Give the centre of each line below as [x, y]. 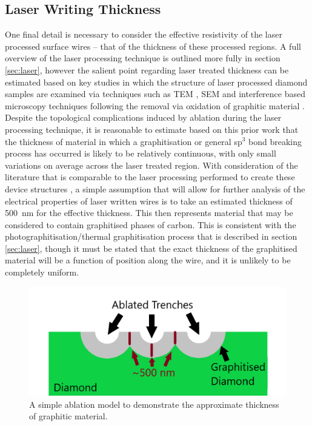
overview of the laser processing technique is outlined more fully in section [143, 58]
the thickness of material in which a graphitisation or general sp [124, 141]
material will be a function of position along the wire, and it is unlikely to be [148, 260]
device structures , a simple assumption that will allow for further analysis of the [155, 188]
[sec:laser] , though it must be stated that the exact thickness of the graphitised [151, 248]
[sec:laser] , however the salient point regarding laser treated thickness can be [147, 69]
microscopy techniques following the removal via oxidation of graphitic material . [155, 105]
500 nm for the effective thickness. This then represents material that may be [149, 213]
